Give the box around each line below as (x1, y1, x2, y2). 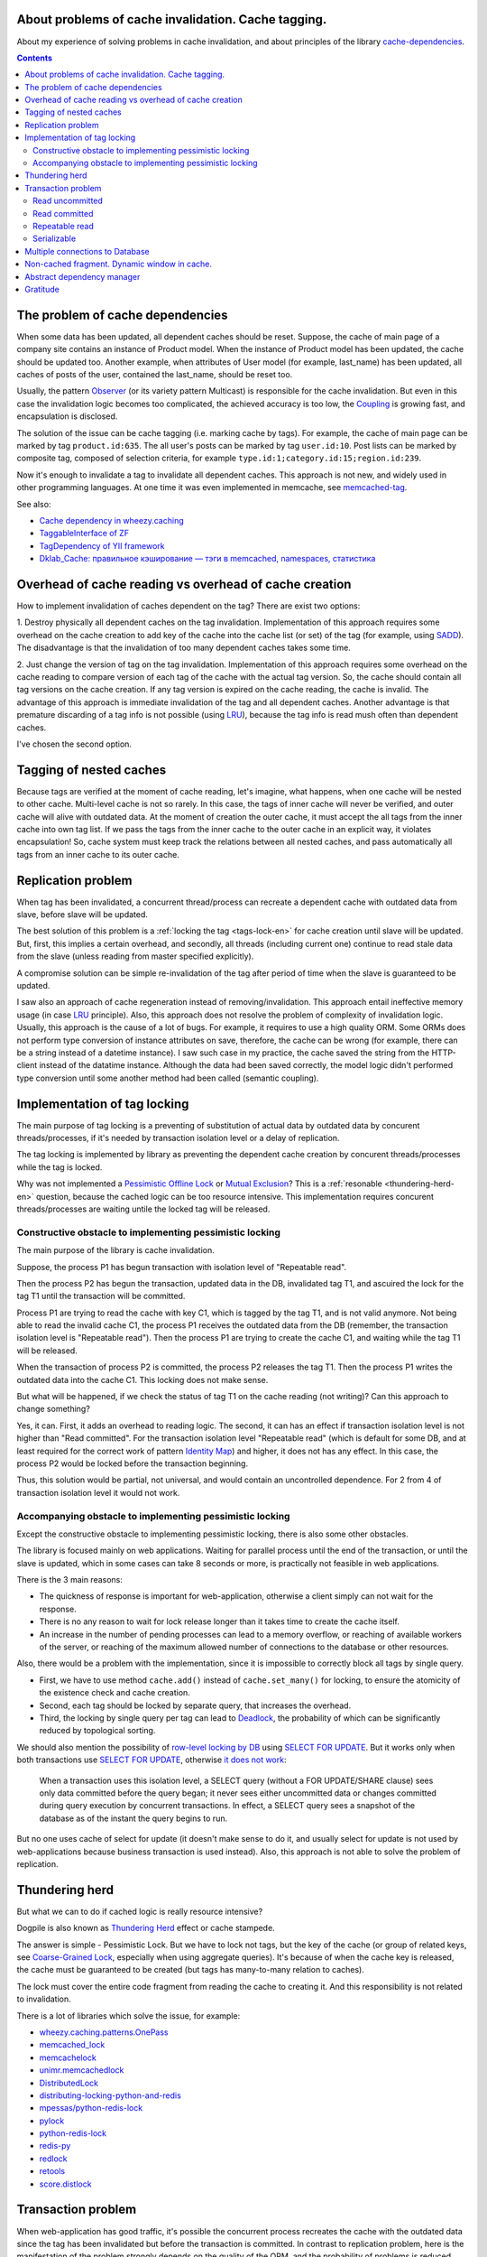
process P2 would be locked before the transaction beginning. (16, 1458, 248, 1469)
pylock (39, 2115, 65, 2126)
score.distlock (39, 2178, 92, 2189)
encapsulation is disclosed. (16, 411, 118, 422)
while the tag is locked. (16, 1161, 103, 1173)
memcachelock (39, 2052, 96, 2063)
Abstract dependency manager (24, 271, 141, 282)
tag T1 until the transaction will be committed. (16, 1291, 186, 1302)
